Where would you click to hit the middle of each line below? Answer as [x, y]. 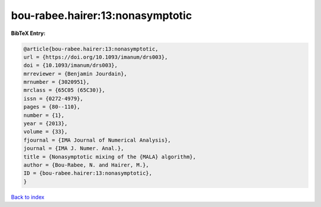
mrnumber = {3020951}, [56, 82]
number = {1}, [44, 115]
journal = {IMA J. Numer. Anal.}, [74, 149]
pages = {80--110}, [52, 107]
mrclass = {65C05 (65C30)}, [64, 90]
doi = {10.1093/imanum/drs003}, [71, 66]
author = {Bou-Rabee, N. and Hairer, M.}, [86, 165]
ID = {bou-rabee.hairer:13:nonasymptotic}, [88, 173]
